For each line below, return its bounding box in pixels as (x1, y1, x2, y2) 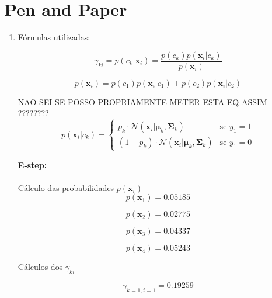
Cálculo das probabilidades (18, 181, 114, 193)
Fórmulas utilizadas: (18, 31, 90, 43)
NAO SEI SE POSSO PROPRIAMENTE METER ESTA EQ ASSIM (18, 95, 267, 108)
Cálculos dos (18, 261, 63, 273)
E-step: (18, 158, 47, 171)
